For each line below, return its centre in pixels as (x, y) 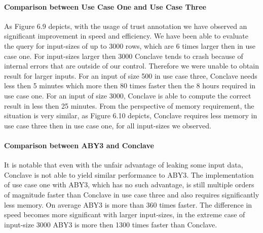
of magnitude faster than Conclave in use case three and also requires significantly (132, 194)
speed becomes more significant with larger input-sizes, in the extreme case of (125, 214)
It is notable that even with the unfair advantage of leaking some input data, (124, 165)
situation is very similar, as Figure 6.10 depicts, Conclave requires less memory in (131, 115)
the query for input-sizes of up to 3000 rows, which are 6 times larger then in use (130, 45)
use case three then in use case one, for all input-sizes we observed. (108, 125)
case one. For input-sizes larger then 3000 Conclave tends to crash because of (124, 56)
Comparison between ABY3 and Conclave (79, 145)
